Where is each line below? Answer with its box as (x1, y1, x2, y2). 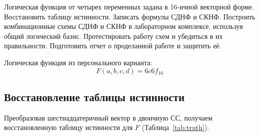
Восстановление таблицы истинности (4, 89, 185, 104)
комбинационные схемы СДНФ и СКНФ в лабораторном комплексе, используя (4, 21, 243, 31)
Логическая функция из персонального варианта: (4, 57, 152, 67)
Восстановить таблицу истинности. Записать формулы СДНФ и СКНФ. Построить (4, 11, 256, 21)
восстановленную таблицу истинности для (4, 122, 133, 133)
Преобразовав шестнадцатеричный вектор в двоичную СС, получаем (4, 112, 213, 123)
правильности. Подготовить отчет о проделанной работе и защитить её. (4, 40, 222, 51)
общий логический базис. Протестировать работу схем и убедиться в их (4, 30, 223, 41)
